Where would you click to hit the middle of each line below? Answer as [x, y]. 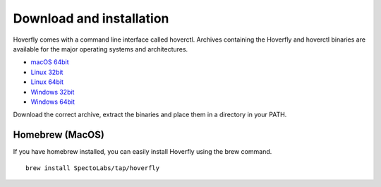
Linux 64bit [47, 82]
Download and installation [91, 18]
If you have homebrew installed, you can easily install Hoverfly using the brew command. [143, 152]
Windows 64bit [53, 102]
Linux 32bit [47, 72]
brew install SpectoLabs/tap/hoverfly [93, 168]
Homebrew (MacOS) [59, 135]
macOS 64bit [50, 62]
